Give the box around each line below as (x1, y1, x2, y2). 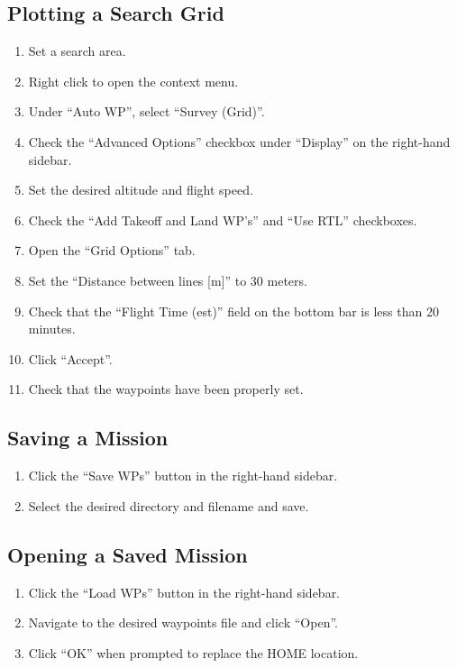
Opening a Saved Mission (7, 540, 248, 568)
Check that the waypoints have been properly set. (28, 380, 304, 398)
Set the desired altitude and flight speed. (28, 180, 253, 199)
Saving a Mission (7, 424, 169, 452)
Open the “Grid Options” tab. (28, 241, 196, 260)
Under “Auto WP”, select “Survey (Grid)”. (28, 102, 265, 121)
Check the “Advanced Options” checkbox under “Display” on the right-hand (28, 132, 451, 151)
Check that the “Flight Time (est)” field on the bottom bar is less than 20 (28, 301, 439, 320)
